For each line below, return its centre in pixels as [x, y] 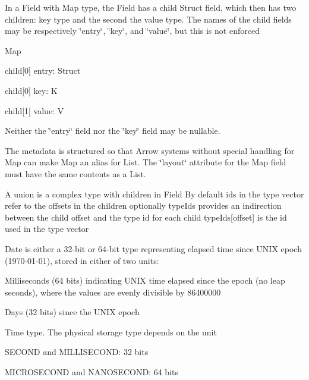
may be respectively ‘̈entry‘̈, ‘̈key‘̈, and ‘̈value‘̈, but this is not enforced [132, 31]
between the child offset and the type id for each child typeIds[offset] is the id [146, 217]
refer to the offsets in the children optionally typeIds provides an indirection [143, 205]
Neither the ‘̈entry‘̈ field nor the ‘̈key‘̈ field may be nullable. [113, 131]
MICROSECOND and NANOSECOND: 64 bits [92, 372]
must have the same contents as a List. [75, 173]
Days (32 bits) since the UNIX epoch [72, 312]
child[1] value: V [34, 110]
